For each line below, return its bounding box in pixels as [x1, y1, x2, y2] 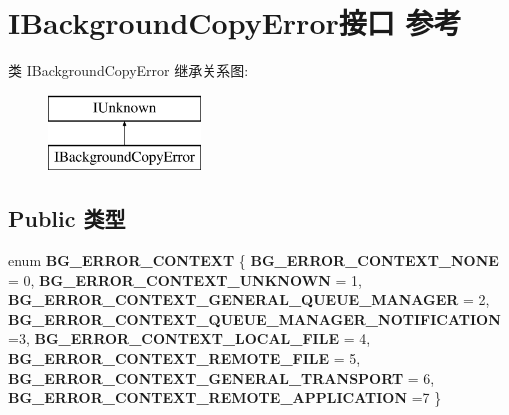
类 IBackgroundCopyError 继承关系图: [8, 60, 249, 81]
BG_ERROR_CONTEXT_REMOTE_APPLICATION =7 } [8, 387, 442, 408]
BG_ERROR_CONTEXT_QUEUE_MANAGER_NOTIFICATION [8, 308, 501, 329]
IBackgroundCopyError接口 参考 [8, 2, 462, 43]
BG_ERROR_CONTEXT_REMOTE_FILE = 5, [8, 348, 361, 369]
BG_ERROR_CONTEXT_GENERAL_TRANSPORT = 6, [8, 367, 435, 388]
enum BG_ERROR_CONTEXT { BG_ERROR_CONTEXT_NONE [8, 250, 499, 271]
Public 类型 [8, 203, 126, 234]
